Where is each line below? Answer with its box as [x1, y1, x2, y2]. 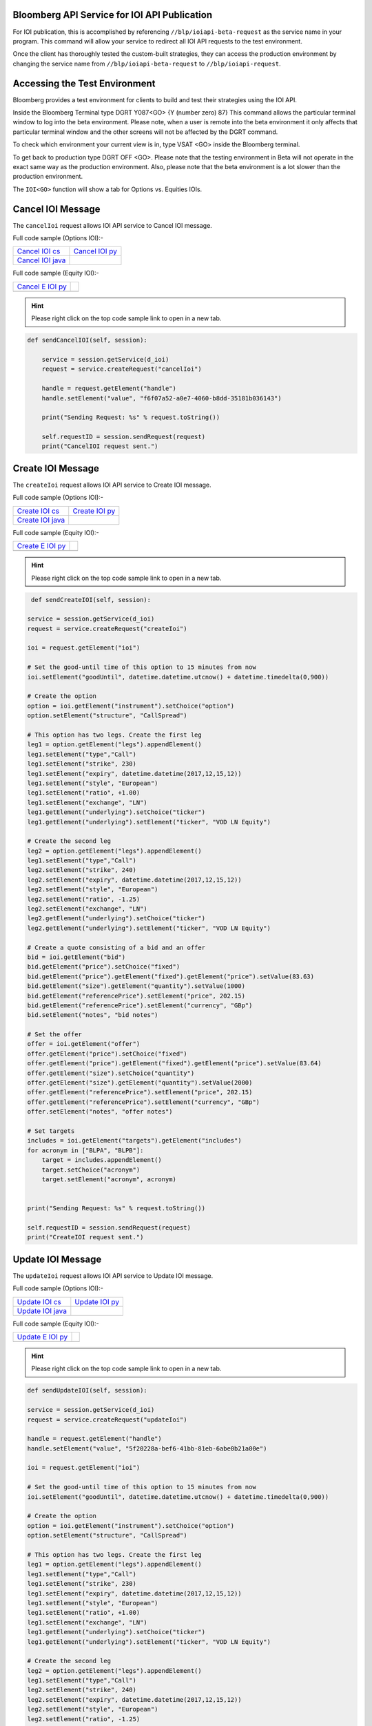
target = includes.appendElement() [41, 1156, 162, 1164]
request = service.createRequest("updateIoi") [27, 1415, 187, 1424]
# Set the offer [27, 1031, 83, 1038]
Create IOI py [72, 506, 116, 516]
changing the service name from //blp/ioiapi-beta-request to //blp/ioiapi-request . [12, 59, 281, 68]
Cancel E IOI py [17, 282, 67, 291]
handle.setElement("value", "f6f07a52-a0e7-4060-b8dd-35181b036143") [41, 394, 282, 402]
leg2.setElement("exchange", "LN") [27, 905, 147, 913]
